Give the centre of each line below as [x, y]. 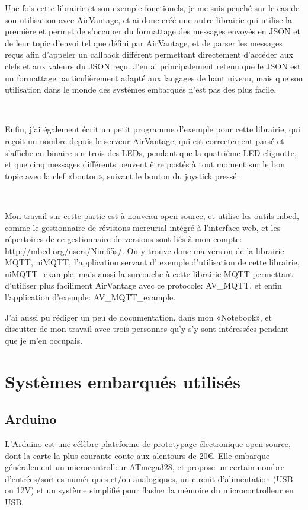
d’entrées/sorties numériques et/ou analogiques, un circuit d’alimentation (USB [149, 478]
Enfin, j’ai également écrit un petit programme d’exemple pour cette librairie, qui [153, 129]
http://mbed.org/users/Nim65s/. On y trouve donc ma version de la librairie [145, 250]
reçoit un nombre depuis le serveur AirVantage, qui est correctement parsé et [145, 140]
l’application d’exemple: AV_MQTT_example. [90, 297]
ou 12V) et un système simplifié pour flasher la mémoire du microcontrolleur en [149, 490]
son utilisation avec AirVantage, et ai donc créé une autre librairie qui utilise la [148, 19]
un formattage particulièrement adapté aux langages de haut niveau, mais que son [154, 77]
